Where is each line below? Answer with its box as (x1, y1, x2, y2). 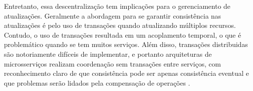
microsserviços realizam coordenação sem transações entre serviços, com (4, 58, 221, 68)
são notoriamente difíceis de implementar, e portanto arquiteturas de (4, 48, 212, 59)
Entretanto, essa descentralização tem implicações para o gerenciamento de (4, 1, 231, 11)
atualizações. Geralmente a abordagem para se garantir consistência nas (4, 10, 221, 21)
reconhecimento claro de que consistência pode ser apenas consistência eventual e (4, 68, 249, 78)
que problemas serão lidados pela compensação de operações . (4, 77, 190, 88)
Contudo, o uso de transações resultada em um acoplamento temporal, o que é (4, 29, 241, 40)
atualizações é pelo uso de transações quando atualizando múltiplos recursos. (4, 20, 236, 30)
